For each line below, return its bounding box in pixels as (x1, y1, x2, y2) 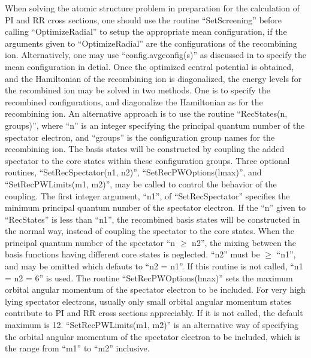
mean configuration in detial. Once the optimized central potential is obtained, (5, 60, 294, 72)
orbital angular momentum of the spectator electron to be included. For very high (5, 283, 306, 296)
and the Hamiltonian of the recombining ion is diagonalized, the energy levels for (5, 72, 302, 84)
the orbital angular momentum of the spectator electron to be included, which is (5, 330, 301, 342)
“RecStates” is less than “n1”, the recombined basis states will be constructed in (5, 213, 300, 225)
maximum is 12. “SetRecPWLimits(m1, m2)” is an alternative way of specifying (5, 318, 299, 331)
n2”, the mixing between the (192, 236, 296, 248)
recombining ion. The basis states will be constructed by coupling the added (5, 142, 285, 155)
